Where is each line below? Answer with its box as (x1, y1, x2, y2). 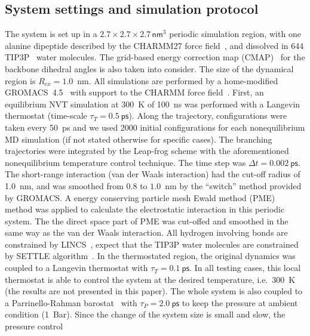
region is (5, 74, 36, 87)
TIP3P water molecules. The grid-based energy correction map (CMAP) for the (5, 51, 305, 63)
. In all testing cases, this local (189, 261, 301, 274)
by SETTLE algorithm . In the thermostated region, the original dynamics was (5, 249, 296, 262)
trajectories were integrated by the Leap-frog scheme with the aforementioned (5, 144, 289, 157)
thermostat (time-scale (5, 109, 87, 122)
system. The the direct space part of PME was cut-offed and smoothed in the (5, 214, 288, 227)
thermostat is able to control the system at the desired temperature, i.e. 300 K (5, 273, 296, 285)
